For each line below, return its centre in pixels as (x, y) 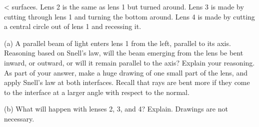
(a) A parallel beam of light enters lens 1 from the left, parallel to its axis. (117, 43)
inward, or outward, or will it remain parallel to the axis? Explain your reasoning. (129, 62)
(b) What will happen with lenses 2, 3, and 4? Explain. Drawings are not (116, 109)
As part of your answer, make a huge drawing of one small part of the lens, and (126, 72)
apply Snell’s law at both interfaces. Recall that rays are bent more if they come (127, 82)
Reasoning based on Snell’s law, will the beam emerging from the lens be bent (124, 53)
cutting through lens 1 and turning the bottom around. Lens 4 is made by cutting (129, 16)
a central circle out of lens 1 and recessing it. (73, 26)
